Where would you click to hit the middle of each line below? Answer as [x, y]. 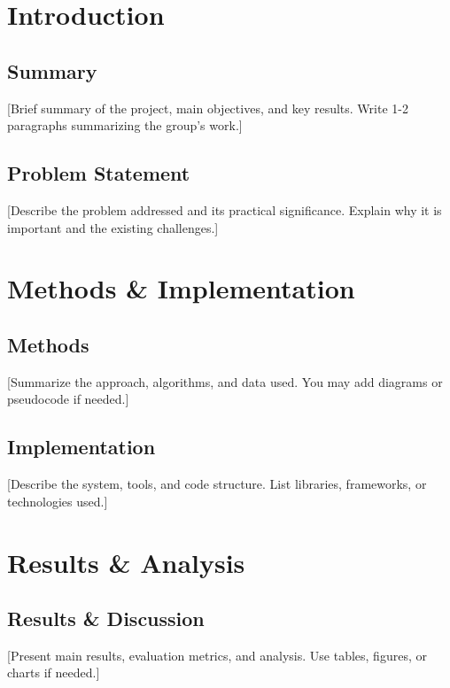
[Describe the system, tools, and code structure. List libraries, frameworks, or [217, 484]
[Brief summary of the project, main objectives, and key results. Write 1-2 [208, 108]
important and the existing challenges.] [113, 227]
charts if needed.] [54, 673]
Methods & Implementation [181, 288]
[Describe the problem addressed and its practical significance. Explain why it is [225, 209]
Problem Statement [99, 173]
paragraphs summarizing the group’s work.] [125, 125]
